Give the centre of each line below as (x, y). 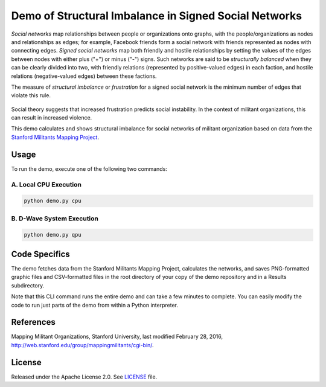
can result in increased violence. (52, 118)
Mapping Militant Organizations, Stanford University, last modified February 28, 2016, (117, 337)
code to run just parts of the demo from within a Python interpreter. (94, 305)
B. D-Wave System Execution (55, 219)
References (33, 322)
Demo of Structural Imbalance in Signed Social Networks (156, 16)
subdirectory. (28, 285)
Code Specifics (41, 254)
